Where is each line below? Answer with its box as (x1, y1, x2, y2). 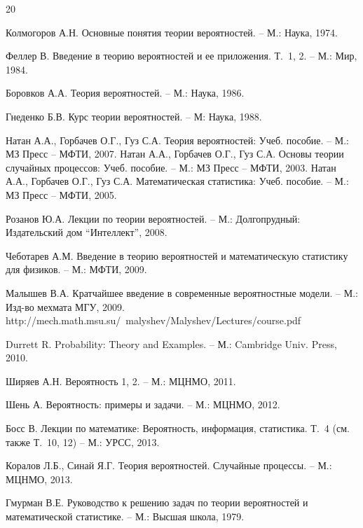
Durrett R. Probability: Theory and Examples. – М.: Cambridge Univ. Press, (6, 336, 337, 351)
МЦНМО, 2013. (6, 471, 73, 486)
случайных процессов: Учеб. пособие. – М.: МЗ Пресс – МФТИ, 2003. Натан (6, 160, 336, 174)
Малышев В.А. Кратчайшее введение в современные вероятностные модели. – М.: (6, 285, 358, 300)
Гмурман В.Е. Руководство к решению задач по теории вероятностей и (6, 495, 308, 510)
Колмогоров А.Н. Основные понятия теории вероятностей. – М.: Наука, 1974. (6, 25, 338, 39)
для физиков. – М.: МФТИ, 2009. (6, 262, 147, 277)
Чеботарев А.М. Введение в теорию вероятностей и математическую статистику (6, 248, 348, 263)
